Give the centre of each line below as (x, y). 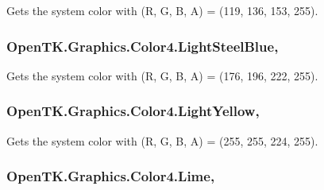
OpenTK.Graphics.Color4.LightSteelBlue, (143, 46)
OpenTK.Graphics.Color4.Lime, (111, 176)
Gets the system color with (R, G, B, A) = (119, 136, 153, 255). (162, 10)
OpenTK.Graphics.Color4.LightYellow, (133, 111)
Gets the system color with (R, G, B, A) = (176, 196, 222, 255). (162, 75)
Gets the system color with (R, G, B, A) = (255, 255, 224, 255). (162, 140)
